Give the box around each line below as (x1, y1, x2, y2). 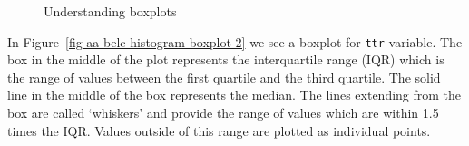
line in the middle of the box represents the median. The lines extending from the (7, 85, 462, 104)
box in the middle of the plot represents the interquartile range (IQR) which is (7, 50, 445, 69)
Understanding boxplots (44, 2, 177, 20)
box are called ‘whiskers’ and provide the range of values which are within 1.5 (7, 103, 439, 122)
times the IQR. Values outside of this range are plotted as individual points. (7, 121, 431, 140)
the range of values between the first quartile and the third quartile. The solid (7, 67, 441, 86)
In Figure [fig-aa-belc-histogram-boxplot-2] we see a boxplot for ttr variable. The (7, 32, 463, 51)
